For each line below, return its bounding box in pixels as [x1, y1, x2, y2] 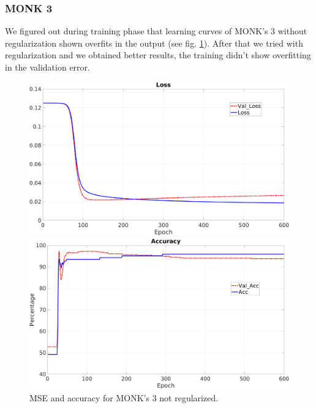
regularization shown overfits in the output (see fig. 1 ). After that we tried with [5, 36, 303, 49]
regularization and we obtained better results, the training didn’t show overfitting [5, 48, 311, 61]
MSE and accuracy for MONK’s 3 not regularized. [29, 391, 219, 404]
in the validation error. [5, 61, 90, 73]
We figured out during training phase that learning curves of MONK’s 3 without [5, 25, 307, 37]
